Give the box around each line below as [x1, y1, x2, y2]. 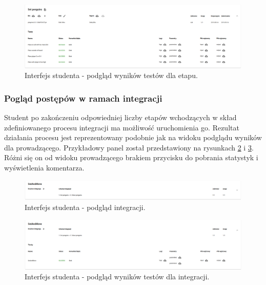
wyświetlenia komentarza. [4, 162, 85, 173]
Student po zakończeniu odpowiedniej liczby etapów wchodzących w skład [4, 112, 237, 123]
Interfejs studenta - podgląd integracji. [25, 201, 146, 212]
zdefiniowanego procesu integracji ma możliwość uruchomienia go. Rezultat [4, 122, 239, 132]
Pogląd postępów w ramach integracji [4, 91, 162, 104]
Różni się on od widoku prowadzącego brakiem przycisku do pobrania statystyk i [4, 152, 258, 163]
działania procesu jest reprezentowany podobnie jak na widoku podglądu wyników [4, 132, 262, 143]
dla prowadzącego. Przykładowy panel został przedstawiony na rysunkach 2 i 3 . [4, 142, 254, 153]
